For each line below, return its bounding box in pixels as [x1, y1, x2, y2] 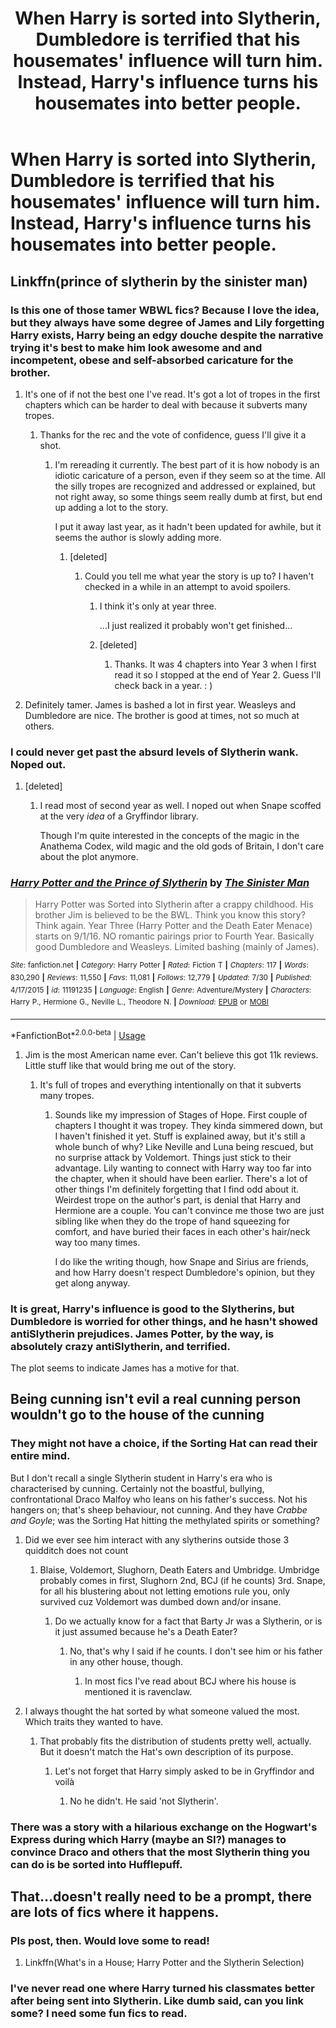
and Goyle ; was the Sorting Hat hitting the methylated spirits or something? [10, 1514, 320, 1526]
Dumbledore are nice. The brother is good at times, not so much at [24, 709, 300, 721]
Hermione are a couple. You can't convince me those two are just [54, 1204, 325, 1216]
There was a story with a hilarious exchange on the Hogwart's [10, 1820, 318, 1834]
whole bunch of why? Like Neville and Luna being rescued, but [54, 1140, 314, 1152]
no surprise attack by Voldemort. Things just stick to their [54, 1151, 292, 1163]
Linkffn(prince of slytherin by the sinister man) [10, 273, 308, 290]
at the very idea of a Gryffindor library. [39, 810, 199, 822]
